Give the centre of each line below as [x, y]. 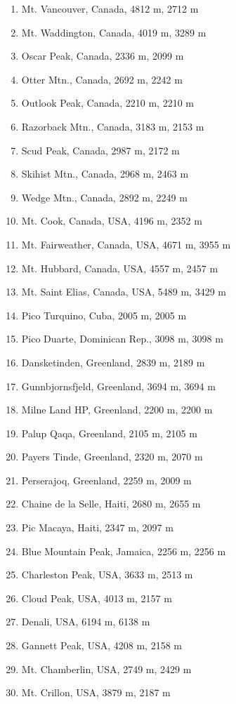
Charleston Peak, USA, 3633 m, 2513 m [107, 575]
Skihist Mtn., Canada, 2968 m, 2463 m [105, 174]
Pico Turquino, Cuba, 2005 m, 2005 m [104, 315]
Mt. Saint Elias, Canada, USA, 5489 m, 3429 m [124, 292]
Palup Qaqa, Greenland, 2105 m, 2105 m [109, 433]
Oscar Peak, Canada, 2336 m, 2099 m [103, 56]
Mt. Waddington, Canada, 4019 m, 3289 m [114, 32]
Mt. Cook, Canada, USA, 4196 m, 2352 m [112, 221]
